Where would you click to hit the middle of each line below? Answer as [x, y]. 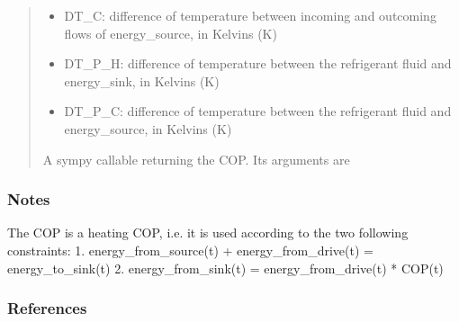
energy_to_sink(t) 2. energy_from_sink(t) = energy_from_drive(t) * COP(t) [225, 268]
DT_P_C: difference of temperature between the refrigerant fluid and [258, 111]
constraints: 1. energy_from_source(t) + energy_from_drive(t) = [190, 250]
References [47, 308]
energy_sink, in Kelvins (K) [142, 80]
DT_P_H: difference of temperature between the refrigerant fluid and [258, 63]
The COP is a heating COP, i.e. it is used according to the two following [208, 233]
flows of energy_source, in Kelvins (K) [171, 33]
